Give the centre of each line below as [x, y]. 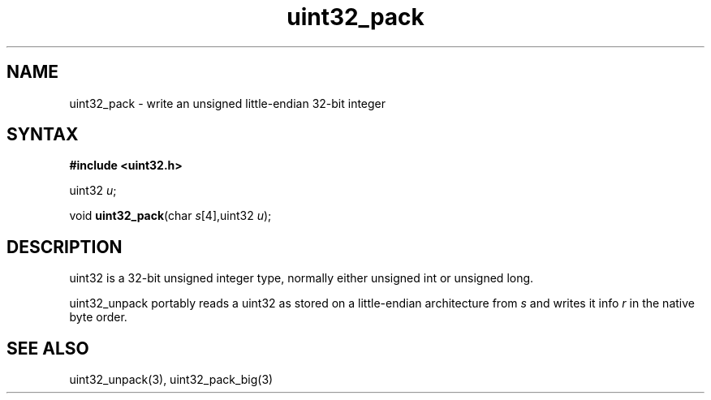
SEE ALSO [48, 348]
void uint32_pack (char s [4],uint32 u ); [170, 216]
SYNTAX [43, 135]
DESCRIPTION [65, 247]
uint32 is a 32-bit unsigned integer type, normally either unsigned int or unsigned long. [302, 278]
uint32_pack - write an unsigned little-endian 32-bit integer [228, 103]
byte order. [98, 317]
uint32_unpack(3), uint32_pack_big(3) [171, 380]
